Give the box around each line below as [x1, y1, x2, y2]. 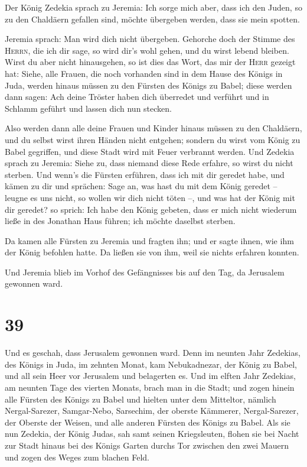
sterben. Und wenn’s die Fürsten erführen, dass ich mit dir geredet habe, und [5, 168, 285, 180]
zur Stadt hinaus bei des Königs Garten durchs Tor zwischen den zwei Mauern [5, 439, 289, 451]
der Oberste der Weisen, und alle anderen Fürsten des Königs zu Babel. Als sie [5, 416, 290, 428]
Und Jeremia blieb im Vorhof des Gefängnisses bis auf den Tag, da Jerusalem [5, 265, 285, 278]
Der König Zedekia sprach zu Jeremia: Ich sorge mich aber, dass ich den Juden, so [5, 1, 302, 13]
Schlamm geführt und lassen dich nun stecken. [5, 102, 172, 114]
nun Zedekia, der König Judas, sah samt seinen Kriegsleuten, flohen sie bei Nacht [5, 427, 299, 440]
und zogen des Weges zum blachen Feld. [5, 450, 149, 463]
